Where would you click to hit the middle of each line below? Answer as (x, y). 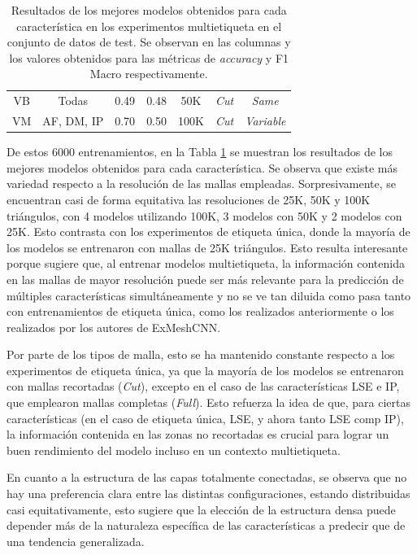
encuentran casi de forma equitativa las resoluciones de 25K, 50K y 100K (189, 199)
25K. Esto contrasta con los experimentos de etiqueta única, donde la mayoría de (208, 232)
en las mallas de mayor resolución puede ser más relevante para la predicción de (205, 279)
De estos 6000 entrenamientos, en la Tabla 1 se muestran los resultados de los (200, 152)
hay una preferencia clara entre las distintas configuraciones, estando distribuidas (208, 494)
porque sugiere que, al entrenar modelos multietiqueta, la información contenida (206, 263)
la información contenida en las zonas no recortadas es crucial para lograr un (198, 434)
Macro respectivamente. (149, 74)
